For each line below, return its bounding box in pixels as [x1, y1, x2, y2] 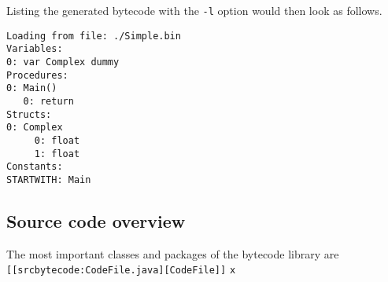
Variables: [6, 43, 63, 55]
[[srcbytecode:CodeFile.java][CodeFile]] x [6, 265, 236, 277]
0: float [34, 134, 80, 146]
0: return [23, 95, 74, 107]
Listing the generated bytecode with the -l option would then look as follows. [6, 2, 382, 18]
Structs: [6, 108, 52, 120]
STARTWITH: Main [6, 174, 91, 185]
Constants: [6, 161, 63, 173]
